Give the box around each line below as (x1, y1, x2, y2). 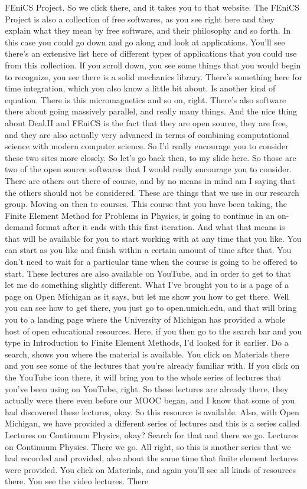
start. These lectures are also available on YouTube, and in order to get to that (5, 267, 292, 279)
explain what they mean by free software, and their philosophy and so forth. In (5, 24, 291, 37)
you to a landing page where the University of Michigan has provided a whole (5, 313, 286, 326)
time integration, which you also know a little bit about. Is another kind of (5, 82, 276, 94)
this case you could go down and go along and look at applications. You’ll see (5, 35, 285, 48)
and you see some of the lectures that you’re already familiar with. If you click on (5, 359, 300, 372)
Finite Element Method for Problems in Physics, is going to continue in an (5, 209, 275, 221)
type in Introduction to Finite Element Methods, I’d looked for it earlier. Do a (5, 336, 289, 349)
